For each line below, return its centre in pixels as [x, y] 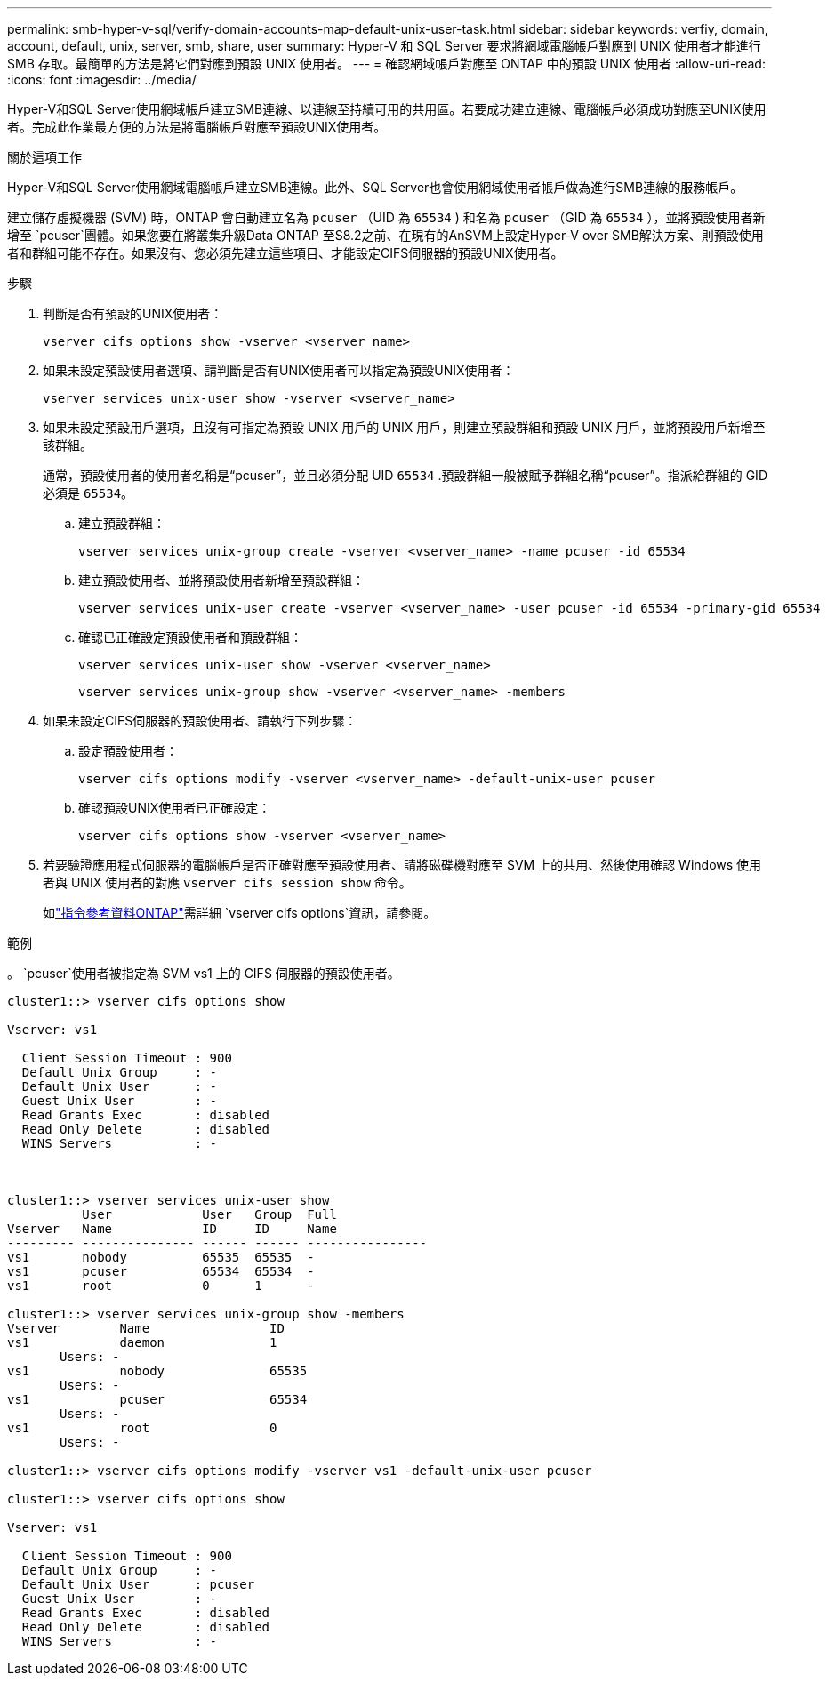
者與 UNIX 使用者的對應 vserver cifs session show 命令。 [227, 882]
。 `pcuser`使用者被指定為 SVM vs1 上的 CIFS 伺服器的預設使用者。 [204, 973]
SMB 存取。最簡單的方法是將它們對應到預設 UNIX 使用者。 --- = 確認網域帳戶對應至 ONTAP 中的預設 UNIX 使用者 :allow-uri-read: [386, 64]
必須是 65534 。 [88, 493]
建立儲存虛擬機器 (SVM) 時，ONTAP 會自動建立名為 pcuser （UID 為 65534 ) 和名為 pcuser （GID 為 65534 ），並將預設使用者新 [386, 217]
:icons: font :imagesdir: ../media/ [102, 80]
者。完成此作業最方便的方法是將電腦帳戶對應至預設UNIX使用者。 [197, 127]
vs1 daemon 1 [142, 1342]
